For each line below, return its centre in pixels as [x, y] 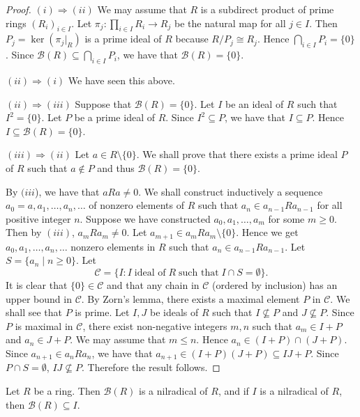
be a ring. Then [67, 390]
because [192, 39]
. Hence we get [267, 232]
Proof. [18, 9]
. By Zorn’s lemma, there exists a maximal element [190, 298]
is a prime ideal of [123, 39]
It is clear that [37, 284]
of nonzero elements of [136, 205]
